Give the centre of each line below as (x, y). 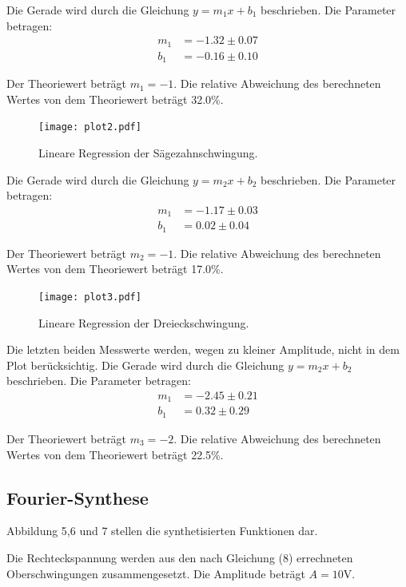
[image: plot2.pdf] (90, 127)
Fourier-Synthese (78, 497)
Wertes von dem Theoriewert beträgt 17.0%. (115, 269)
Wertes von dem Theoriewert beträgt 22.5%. (115, 454)
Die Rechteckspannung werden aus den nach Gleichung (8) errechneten (180, 557)
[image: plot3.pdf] (90, 297)
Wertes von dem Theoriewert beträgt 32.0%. (115, 99)
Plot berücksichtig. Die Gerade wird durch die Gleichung (145, 365)
